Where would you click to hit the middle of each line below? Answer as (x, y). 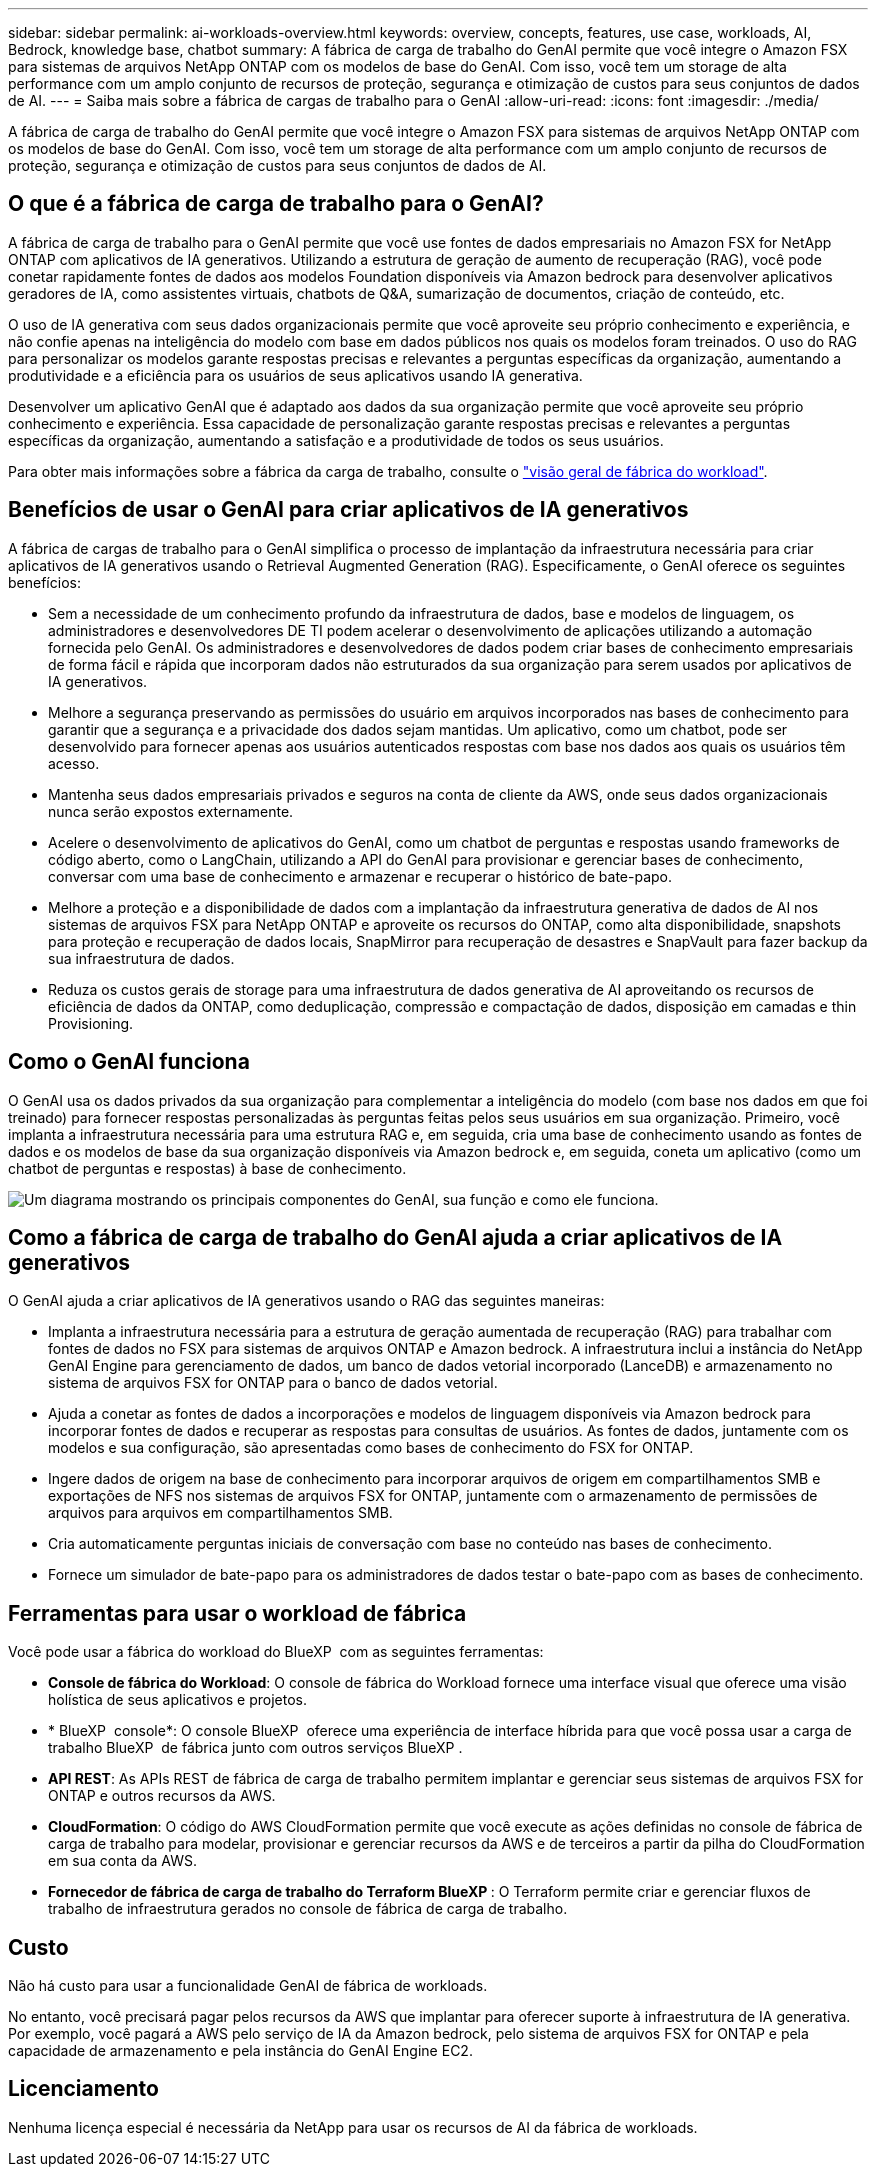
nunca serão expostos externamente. (171, 811)
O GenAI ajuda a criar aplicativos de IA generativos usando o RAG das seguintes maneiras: (306, 1301)
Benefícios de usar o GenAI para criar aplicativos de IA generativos (348, 510)
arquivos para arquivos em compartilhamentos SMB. (220, 1513)
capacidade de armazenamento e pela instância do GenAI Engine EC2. (240, 2051)
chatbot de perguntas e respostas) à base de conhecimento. (207, 1168)
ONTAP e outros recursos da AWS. (162, 1796)
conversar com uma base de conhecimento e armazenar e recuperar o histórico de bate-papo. (360, 876)
